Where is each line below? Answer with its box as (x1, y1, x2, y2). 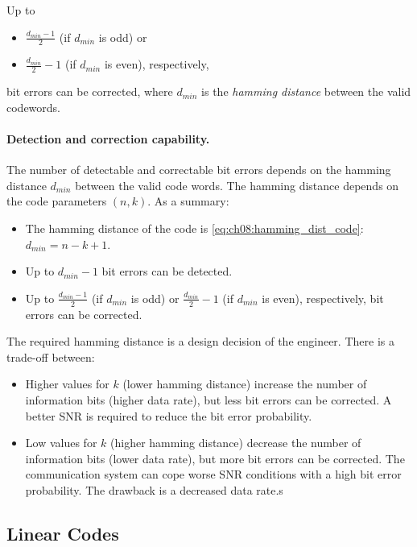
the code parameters (6, 193, 107, 209)
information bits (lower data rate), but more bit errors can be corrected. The (25, 450, 405, 466)
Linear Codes (6, 520, 119, 545)
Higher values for (25, 375, 109, 392)
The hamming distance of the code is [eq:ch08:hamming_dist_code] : (25, 220, 364, 237)
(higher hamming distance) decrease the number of (110, 434, 361, 451)
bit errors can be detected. (101, 263, 233, 280)
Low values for (25, 434, 97, 451)
